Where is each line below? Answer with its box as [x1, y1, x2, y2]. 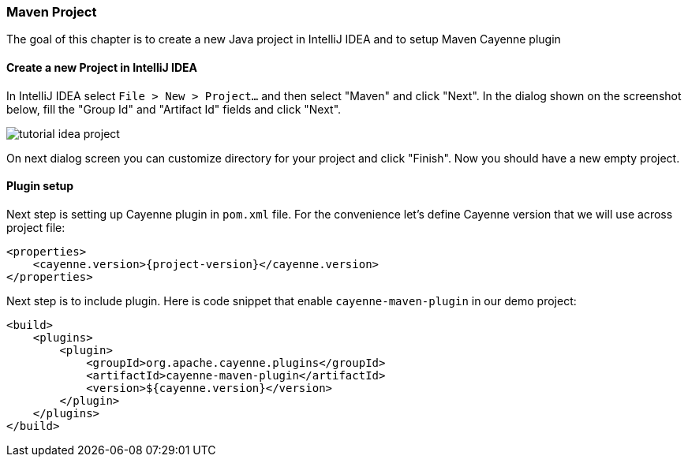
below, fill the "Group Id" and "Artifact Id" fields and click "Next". [6, 102, 342, 116]
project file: [6, 220, 65, 234]
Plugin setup [6, 179, 74, 193]
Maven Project [6, 4, 97, 20]
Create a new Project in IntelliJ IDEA [6, 60, 197, 74]
